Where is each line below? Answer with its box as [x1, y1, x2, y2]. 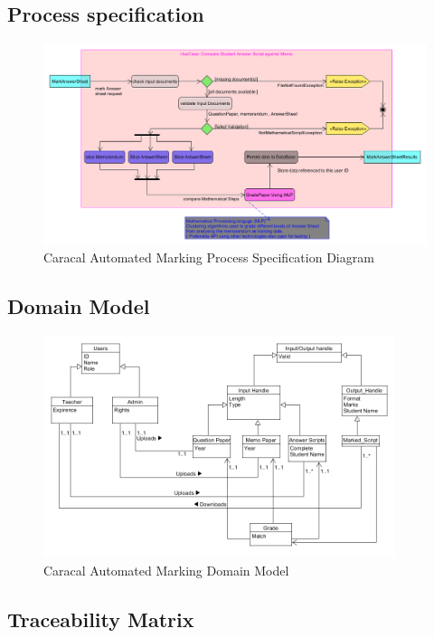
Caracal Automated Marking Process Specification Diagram [43, 248, 374, 267]
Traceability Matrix [7, 605, 194, 633]
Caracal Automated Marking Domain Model [43, 560, 289, 579]
